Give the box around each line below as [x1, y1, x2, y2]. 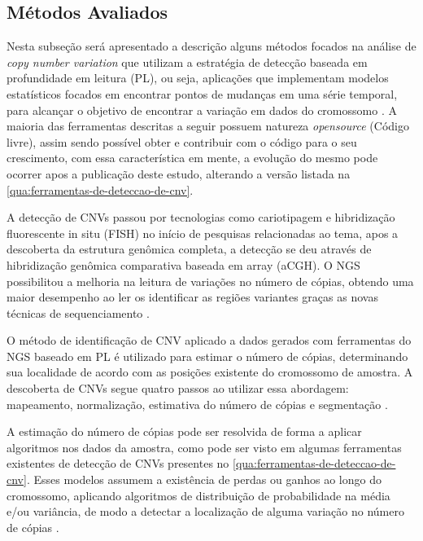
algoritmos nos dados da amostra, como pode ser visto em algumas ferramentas [7, 438, 402, 455]
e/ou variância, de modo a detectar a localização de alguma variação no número [7, 503, 404, 520]
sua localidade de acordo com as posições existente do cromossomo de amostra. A [7, 363, 413, 380]
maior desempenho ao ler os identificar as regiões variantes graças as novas [7, 288, 378, 306]
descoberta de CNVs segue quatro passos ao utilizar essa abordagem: [7, 380, 349, 397]
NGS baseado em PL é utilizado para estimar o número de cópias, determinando [7, 347, 408, 364]
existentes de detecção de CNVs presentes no [7, 455, 229, 472]
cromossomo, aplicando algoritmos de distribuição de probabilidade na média [7, 486, 390, 504]
